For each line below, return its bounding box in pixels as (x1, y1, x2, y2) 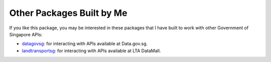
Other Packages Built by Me (9, 7, 127, 18)
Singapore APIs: (9, 31, 43, 37)
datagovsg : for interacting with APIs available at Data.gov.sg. (22, 41, 148, 47)
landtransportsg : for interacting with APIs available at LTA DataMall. (22, 48, 161, 54)
